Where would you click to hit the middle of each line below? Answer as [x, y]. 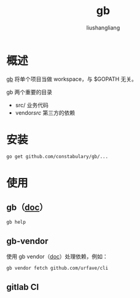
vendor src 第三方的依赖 [45, 113]
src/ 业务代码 [32, 105]
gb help [16, 222]
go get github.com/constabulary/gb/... [57, 156]
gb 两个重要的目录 [29, 92]
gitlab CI [23, 287]
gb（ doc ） [27, 208]
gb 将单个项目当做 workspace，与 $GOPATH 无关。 [72, 79]
